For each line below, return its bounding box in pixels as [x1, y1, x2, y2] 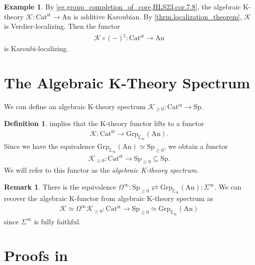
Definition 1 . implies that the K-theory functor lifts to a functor [4, 118, 204, 128]
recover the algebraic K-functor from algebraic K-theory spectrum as [4, 193, 213, 203]
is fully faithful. [34, 216, 81, 226]
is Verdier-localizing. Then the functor [4, 21, 120, 31]
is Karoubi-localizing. [4, 43, 69, 54]
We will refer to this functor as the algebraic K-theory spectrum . [4, 165, 199, 175]
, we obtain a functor [164, 140, 228, 151]
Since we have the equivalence [4, 140, 95, 151]
